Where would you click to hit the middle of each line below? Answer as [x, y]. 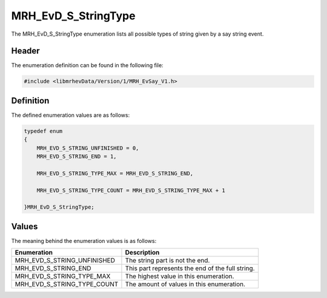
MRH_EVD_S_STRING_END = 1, [77, 157]
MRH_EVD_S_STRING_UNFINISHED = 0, [88, 148]
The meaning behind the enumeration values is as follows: [84, 241]
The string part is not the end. [167, 261]
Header [25, 51]
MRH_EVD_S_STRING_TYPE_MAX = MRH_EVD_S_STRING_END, [115, 173]
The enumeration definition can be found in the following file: [87, 65]
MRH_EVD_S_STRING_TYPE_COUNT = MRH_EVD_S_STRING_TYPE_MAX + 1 [131, 190]
